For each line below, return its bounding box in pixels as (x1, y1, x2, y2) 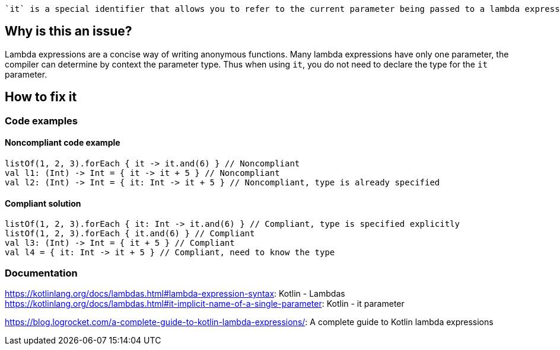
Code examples (5, 114, 78, 127)
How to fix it (5, 89, 77, 105)
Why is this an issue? (5, 24, 132, 39)
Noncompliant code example (5, 137, 120, 148)
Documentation (5, 266, 78, 279)
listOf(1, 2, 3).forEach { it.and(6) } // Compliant (5, 229, 255, 239)
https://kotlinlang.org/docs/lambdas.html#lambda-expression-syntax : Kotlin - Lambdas (5, 288, 345, 298)
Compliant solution (5, 198, 81, 208)
